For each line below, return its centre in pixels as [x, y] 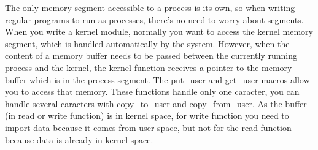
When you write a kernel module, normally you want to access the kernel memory [159, 32]
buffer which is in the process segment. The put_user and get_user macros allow [157, 79]
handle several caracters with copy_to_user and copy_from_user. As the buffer [156, 103]
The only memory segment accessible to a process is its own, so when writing [150, 7]
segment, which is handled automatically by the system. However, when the [147, 43]
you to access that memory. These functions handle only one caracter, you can [152, 92]
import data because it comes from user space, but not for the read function [148, 127]
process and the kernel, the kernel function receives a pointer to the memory [149, 67]
